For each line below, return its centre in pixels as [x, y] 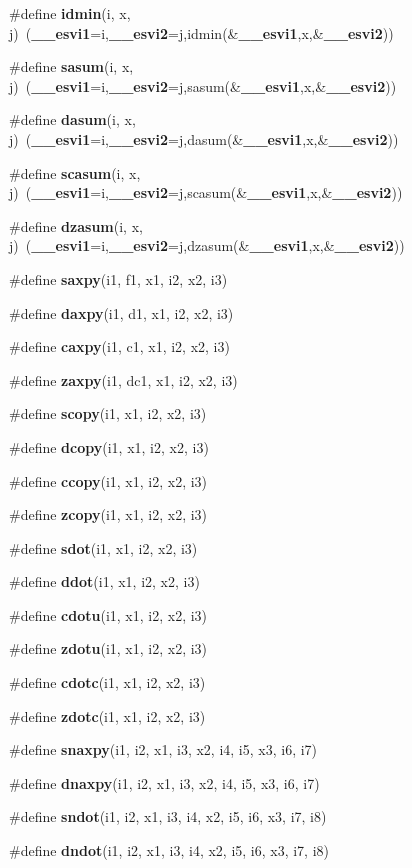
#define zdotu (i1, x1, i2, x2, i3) [108, 648]
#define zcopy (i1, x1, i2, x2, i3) [108, 514]
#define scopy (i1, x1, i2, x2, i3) [108, 413]
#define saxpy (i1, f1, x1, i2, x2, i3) [118, 278]
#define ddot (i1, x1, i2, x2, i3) [104, 581]
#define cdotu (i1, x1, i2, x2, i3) [108, 614]
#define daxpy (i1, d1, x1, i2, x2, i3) [121, 312]
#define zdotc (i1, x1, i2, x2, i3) [107, 715]
